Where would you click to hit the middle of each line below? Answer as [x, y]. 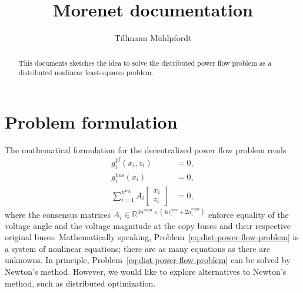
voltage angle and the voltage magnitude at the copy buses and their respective [148, 225]
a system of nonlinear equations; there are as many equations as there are [137, 248]
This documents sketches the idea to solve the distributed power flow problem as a [145, 63]
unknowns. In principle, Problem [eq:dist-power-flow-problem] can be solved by [148, 260]
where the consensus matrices [58, 214]
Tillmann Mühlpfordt [153, 38]
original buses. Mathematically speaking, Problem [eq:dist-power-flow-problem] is [151, 237]
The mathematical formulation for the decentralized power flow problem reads [146, 149]
